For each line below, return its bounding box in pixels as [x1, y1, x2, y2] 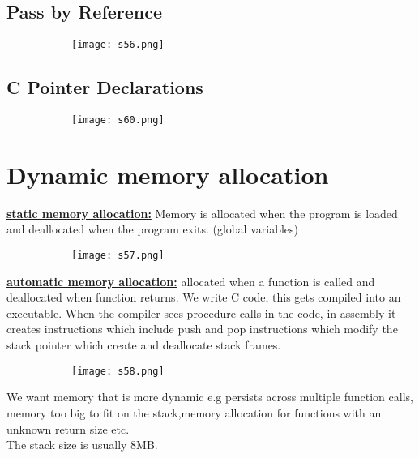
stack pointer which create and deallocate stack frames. [6, 336, 281, 353]
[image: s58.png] [71, 365, 165, 377]
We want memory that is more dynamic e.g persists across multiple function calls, [6, 388, 413, 405]
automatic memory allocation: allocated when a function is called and [6, 272, 375, 289]
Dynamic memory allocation [6, 157, 329, 190]
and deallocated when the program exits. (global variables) [6, 220, 299, 238]
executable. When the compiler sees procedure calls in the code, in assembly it [6, 304, 396, 321]
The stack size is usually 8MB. [6, 436, 158, 453]
